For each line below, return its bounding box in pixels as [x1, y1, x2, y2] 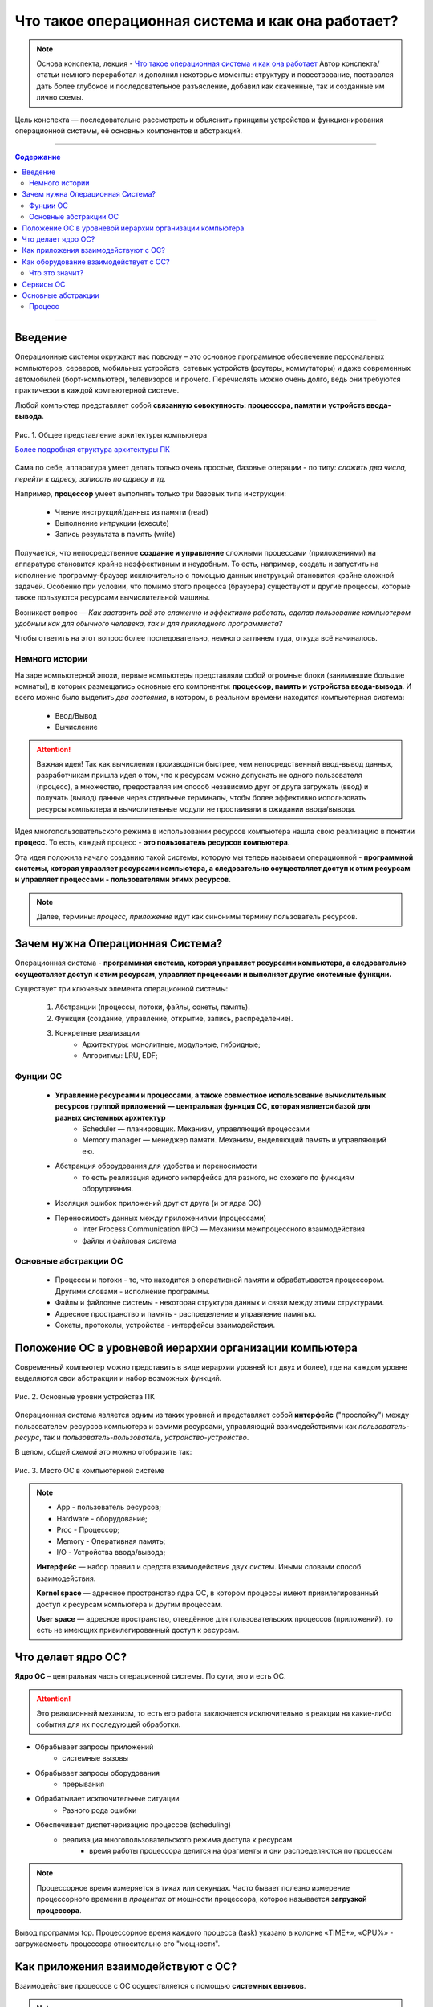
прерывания [62, 1779, 104, 1789]
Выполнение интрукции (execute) [55, 518, 170, 527]
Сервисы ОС [22, 279, 66, 289]
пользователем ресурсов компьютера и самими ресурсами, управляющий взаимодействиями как [14, 1421, 357, 1431]
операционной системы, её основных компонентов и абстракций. [14, 125, 243, 136]
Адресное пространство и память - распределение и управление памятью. [55, 1309, 317, 1318]
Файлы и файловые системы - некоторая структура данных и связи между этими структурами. [55, 1297, 385, 1308]
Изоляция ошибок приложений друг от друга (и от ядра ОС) [55, 1199, 261, 1208]
